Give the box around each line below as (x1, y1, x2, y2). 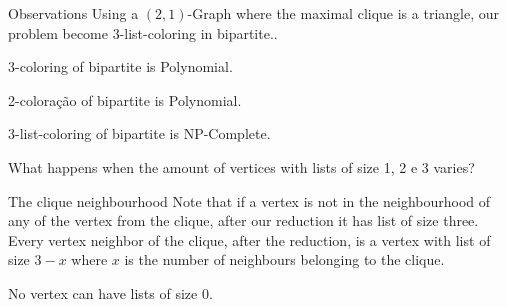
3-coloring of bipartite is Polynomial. (8, 56, 233, 77)
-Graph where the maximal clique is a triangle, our (187, 3, 499, 23)
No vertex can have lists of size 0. (8, 282, 213, 303)
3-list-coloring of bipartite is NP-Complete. (8, 123, 271, 144)
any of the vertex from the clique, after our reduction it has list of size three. (8, 210, 479, 231)
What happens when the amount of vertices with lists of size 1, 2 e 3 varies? (8, 156, 475, 177)
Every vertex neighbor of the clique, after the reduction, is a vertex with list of (8, 229, 491, 250)
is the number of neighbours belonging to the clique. (124, 249, 445, 270)
